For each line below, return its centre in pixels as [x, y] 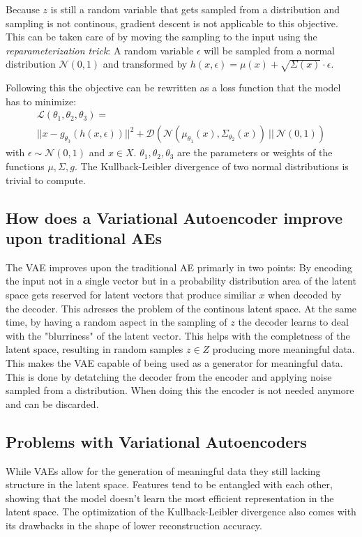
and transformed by [145, 64]
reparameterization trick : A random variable [100, 50]
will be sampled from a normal [269, 50]
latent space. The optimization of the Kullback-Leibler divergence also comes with [181, 512]
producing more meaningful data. [284, 349]
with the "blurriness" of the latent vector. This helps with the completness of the [178, 335]
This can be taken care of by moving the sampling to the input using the [161, 37]
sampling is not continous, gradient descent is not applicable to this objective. [172, 23]
